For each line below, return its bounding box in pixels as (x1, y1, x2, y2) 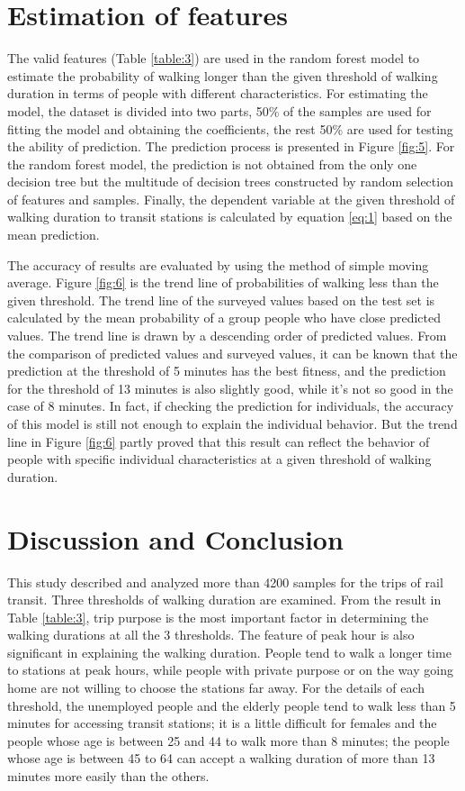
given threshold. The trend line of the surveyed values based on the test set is (7, 290, 435, 309)
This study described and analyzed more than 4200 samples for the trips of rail (7, 572, 443, 591)
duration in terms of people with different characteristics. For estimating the (7, 84, 428, 103)
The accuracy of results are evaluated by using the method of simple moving (7, 255, 429, 274)
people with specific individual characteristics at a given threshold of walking (7, 450, 432, 468)
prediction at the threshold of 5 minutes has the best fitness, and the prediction (7, 361, 446, 380)
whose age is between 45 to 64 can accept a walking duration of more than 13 (7, 749, 435, 768)
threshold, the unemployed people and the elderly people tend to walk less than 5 (7, 696, 456, 714)
